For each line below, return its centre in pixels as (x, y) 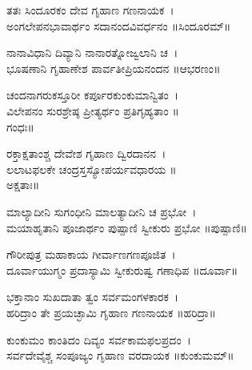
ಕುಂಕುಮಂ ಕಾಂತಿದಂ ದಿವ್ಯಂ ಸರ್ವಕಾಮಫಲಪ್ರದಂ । (99, 339)
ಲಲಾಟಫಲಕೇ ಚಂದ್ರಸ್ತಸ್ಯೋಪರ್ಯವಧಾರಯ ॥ (92, 169)
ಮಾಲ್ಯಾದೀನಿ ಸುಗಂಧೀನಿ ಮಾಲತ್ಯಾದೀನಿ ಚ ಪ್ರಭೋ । (102, 211)
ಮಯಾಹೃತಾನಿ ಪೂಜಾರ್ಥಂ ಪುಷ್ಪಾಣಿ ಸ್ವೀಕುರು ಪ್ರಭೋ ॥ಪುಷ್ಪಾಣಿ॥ (127, 227)
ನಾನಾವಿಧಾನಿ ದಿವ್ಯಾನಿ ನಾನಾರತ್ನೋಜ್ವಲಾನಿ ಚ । (92, 52)
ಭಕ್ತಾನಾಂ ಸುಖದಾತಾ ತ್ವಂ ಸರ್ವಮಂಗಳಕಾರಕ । (93, 297)
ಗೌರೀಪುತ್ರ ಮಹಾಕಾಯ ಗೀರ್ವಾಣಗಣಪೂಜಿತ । (91, 254)
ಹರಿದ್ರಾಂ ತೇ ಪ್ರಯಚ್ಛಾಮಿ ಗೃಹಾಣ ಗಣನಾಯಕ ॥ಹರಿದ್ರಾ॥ (111, 312)
